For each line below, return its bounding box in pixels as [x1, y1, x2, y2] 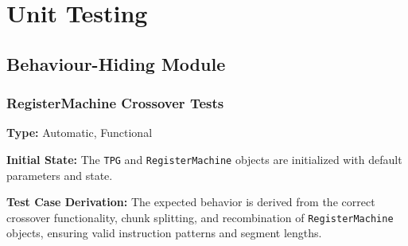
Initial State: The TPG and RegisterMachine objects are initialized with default [6, 150, 402, 167]
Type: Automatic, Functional [6, 124, 153, 141]
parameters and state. [6, 166, 113, 183]
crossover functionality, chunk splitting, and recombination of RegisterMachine [6, 209, 394, 225]
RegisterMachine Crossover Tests [6, 93, 224, 113]
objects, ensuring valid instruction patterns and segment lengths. [6, 225, 322, 241]
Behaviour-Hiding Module [6, 51, 226, 76]
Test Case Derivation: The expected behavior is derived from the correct [6, 193, 375, 210]
